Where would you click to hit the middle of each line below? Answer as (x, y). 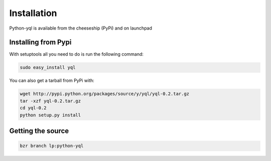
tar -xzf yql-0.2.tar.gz (50, 101)
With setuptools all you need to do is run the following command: (77, 54)
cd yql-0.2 (33, 108)
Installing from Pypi (40, 42)
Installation (33, 13)
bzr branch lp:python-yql (52, 146)
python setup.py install (50, 115)
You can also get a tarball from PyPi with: (52, 81)
